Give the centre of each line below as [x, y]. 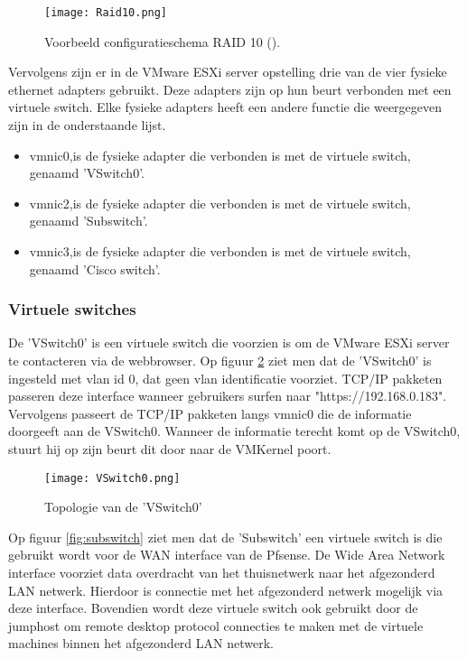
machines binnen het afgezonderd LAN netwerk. [141, 643]
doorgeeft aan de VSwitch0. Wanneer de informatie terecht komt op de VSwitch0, [234, 431]
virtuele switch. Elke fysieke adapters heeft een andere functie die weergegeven [225, 107]
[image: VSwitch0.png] [112, 478]
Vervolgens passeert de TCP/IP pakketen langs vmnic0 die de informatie [210, 413]
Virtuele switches [72, 309]
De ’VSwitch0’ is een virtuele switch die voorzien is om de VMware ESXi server [229, 343]
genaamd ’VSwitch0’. [87, 173]
